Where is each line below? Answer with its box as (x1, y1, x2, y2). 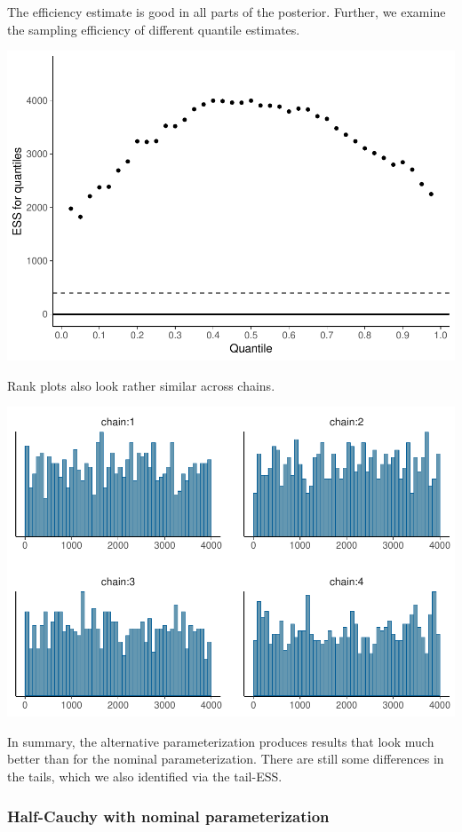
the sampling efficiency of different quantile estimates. (7, 20, 300, 38)
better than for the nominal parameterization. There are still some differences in (7, 749, 444, 768)
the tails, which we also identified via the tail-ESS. (7, 767, 283, 785)
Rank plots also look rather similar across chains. (7, 376, 275, 394)
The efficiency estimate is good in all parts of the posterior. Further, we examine (7, 3, 446, 20)
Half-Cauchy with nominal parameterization (7, 804, 330, 827)
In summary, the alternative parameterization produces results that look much (7, 732, 434, 750)
